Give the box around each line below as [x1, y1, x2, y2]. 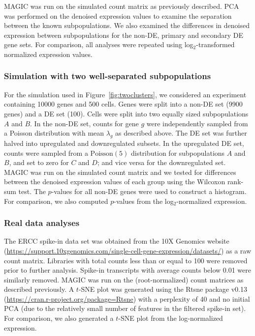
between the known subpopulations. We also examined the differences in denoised [4, 20, 250, 30]
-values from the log [114, 196, 174, 206]
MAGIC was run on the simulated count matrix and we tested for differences [4, 167, 236, 177]
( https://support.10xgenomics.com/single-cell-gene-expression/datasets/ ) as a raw [4, 245, 252, 255]
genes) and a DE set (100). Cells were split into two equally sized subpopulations [4, 108, 249, 118]
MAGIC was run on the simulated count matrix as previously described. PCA [4, 1, 239, 11]
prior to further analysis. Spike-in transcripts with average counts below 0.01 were [4, 265, 251, 275]
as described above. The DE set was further [115, 128, 247, 138]
